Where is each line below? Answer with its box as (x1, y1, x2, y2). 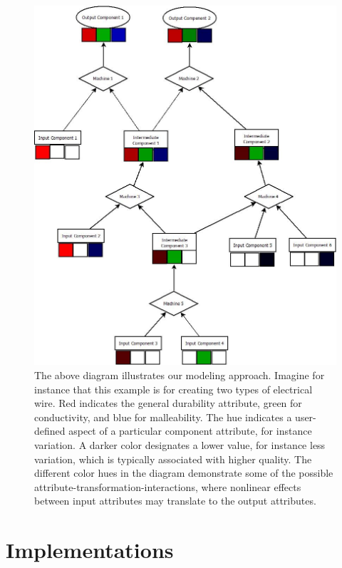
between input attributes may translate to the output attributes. (34, 493, 316, 508)
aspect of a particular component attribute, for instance (68, 423, 312, 438)
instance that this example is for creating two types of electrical (34, 381, 313, 396)
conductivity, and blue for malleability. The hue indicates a (34, 409, 292, 424)
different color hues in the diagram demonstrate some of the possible (34, 465, 333, 480)
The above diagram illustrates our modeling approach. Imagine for (34, 367, 325, 382)
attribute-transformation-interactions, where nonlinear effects (34, 479, 301, 494)
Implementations (6, 535, 174, 564)
